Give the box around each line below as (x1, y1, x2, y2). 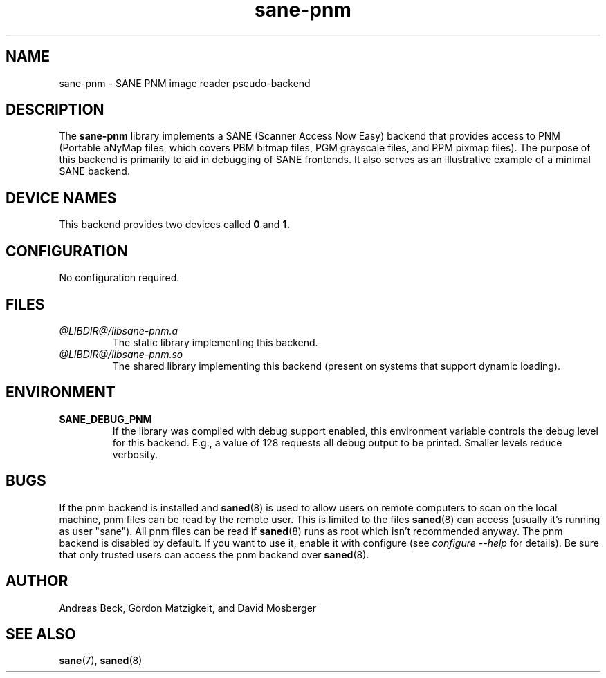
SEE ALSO (6, 625, 76, 643)
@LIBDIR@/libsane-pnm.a (59, 324, 178, 337)
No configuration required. (59, 272, 180, 284)
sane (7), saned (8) (59, 655, 143, 667)
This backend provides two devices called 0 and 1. (59, 218, 291, 231)
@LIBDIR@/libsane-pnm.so (59, 348, 183, 360)
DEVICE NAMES (6, 189, 117, 207)
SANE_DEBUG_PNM (59, 413, 152, 425)
